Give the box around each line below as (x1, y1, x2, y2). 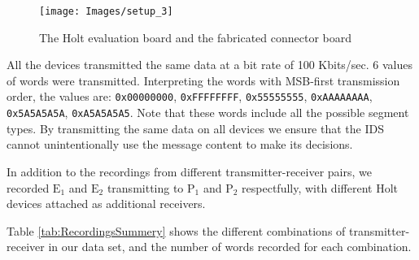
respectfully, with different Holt (242, 179, 398, 196)
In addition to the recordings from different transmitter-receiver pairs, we (7, 162, 372, 180)
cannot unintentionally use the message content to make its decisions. (7, 136, 353, 153)
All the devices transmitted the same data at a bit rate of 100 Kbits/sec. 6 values (7, 56, 413, 73)
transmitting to (107, 179, 184, 196)
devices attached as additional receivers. (7, 195, 206, 212)
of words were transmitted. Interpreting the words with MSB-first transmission (7, 71, 400, 89)
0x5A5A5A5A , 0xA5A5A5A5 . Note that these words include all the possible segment (7, 104, 409, 121)
